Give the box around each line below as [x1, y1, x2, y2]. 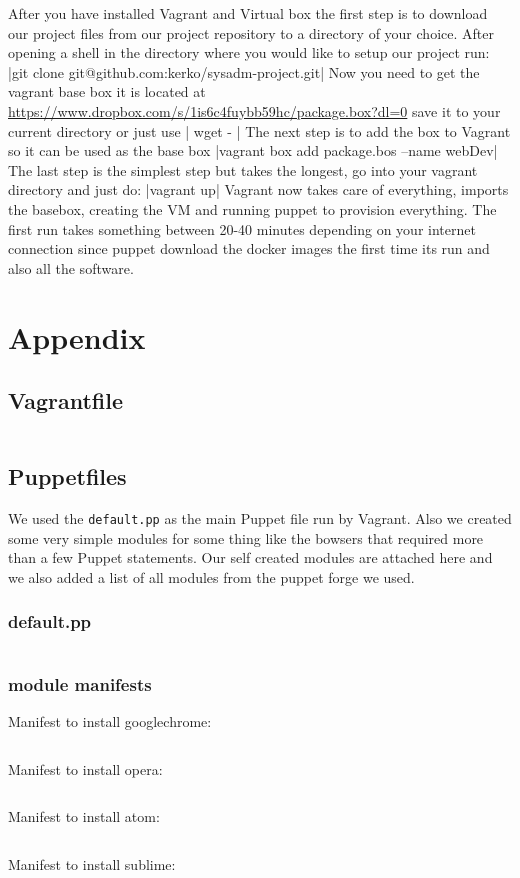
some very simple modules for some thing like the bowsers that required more [8, 527, 484, 548]
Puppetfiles [8, 461, 127, 492]
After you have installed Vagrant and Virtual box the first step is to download [8, 3, 488, 23]
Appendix [8, 316, 146, 357]
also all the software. [8, 257, 134, 278]
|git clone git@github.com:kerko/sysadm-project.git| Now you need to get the [8, 61, 480, 82]
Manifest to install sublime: [8, 853, 176, 874]
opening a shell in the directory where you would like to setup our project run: [8, 42, 490, 63]
